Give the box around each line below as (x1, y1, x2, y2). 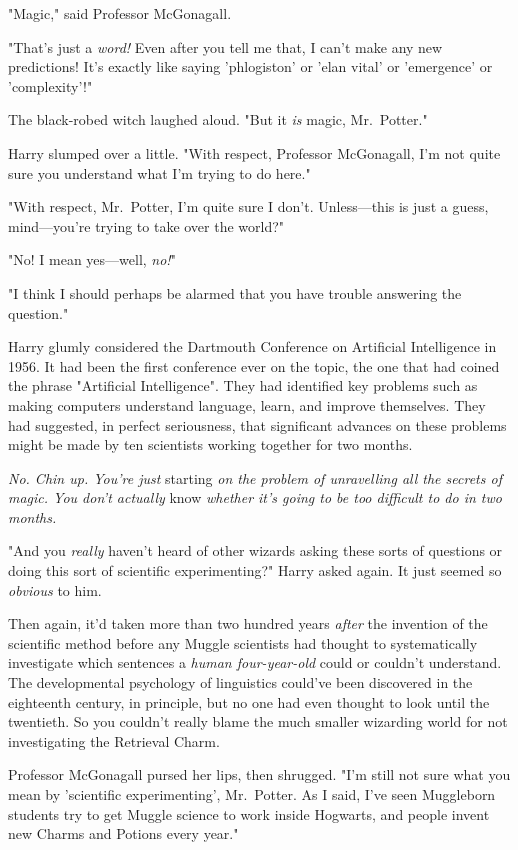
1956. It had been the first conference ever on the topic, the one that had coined (8, 355, 500, 376)
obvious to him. (8, 579, 102, 600)
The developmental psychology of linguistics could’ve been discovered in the (8, 672, 473, 693)
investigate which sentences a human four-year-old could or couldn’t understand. (8, 652, 502, 673)
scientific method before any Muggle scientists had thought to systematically (8, 632, 478, 653)
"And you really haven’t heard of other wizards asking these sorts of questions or (8, 540, 503, 561)
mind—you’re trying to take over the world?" (8, 215, 285, 236)
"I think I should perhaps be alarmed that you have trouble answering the (8, 282, 462, 303)
